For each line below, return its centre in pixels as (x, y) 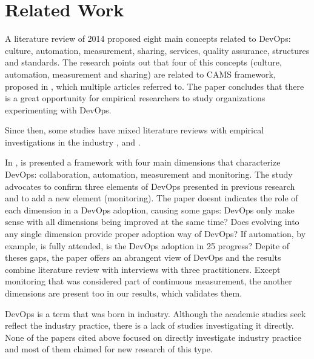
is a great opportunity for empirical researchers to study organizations (135, 98)
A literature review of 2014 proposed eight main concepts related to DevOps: (148, 39)
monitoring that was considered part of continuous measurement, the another (149, 281)
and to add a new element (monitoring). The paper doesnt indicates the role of (152, 198)
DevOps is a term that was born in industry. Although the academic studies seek (155, 313)
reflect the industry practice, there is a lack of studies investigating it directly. (149, 325)
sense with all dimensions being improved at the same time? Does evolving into (152, 222)
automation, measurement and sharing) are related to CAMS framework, (140, 74)
